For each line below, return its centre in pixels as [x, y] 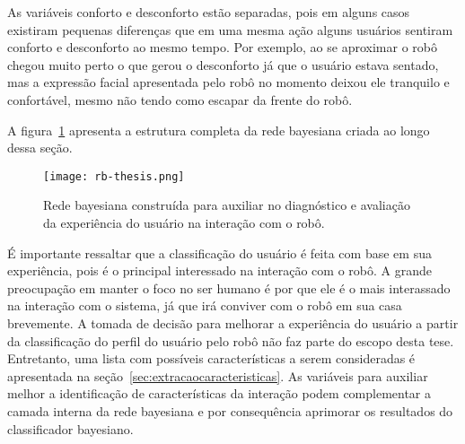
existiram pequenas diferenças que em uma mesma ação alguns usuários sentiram [230, 29]
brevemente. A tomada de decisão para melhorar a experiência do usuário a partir [233, 322]
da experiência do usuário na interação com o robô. [184, 222]
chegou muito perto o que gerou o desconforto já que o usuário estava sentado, [223, 64]
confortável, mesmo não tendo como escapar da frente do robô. [180, 99]
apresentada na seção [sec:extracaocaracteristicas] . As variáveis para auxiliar [218, 375]
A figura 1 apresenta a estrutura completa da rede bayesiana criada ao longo [219, 130]
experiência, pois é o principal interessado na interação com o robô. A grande [219, 270]
